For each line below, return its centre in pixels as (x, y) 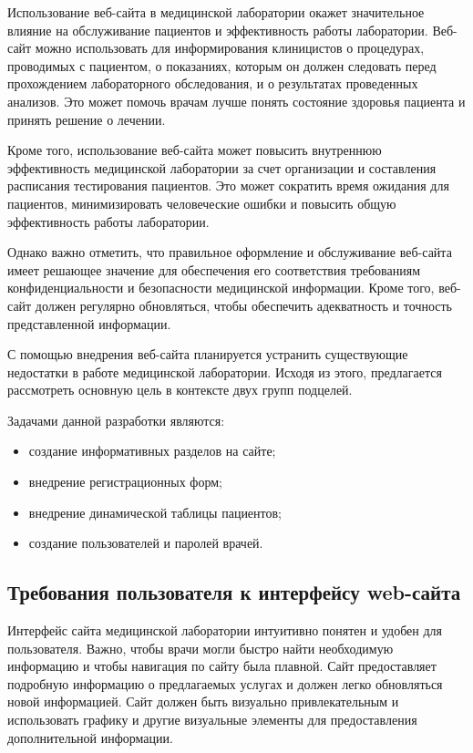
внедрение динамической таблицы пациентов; (155, 512)
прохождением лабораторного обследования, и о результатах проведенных (213, 83)
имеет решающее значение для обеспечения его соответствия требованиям (214, 269)
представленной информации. (89, 323)
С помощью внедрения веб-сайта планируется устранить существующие (208, 354)
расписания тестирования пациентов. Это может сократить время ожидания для (228, 186)
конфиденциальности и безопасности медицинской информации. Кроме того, (221, 288)
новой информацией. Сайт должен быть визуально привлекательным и (203, 701)
